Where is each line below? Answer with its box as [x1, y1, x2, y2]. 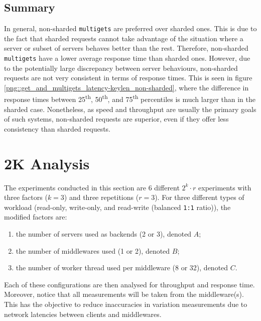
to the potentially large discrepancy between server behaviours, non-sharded [4, 62, 238, 73]
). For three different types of [155, 192, 244, 202]
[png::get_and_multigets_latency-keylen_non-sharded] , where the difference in [4, 82, 249, 92]
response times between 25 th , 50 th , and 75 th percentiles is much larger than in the [4, 92, 256, 104]
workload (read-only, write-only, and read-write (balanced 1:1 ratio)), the [4, 201, 231, 212]
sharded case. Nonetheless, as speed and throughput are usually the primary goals [4, 103, 256, 114]
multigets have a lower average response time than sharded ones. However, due [4, 53, 250, 63]
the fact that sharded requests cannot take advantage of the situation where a [4, 33, 243, 43]
